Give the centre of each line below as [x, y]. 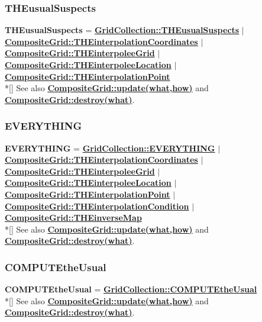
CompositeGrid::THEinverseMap [73, 218]
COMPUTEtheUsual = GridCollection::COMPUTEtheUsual [131, 289]
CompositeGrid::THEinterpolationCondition [97, 206]
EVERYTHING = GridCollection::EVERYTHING [110, 148]
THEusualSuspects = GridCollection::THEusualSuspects [122, 30]
